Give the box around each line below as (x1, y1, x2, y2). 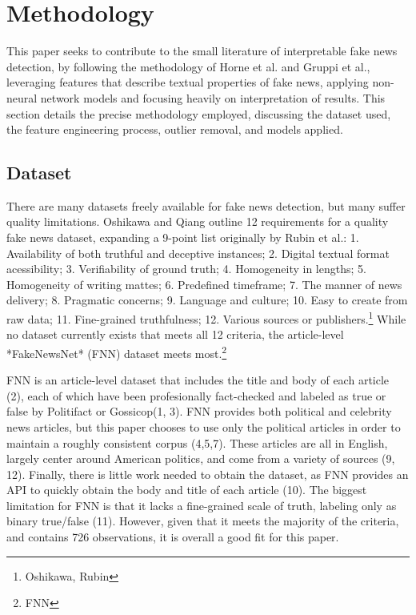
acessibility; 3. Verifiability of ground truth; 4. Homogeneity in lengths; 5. (6, 260, 366, 277)
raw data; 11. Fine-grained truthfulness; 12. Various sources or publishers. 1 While (6, 308, 406, 327)
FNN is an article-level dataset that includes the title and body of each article (6, 372, 390, 388)
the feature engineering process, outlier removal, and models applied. (6, 121, 343, 138)
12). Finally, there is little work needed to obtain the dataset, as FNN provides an (6, 465, 409, 482)
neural (6, 89, 38, 106)
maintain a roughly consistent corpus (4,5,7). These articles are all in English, (6, 434, 388, 451)
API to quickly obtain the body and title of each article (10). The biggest (6, 481, 367, 498)
